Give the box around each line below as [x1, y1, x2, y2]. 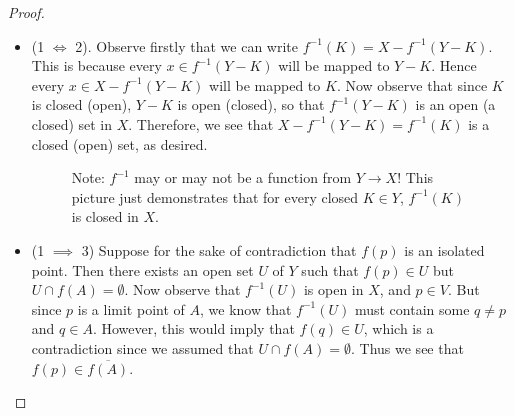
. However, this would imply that [92, 318, 295, 339]
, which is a [363, 318, 434, 339]
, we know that [200, 298, 292, 319]
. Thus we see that [351, 337, 464, 358]
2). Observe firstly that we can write [75, 35, 298, 56]
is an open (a [415, 94, 496, 115]
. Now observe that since [336, 74, 488, 95]
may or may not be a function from [134, 167, 352, 188]
